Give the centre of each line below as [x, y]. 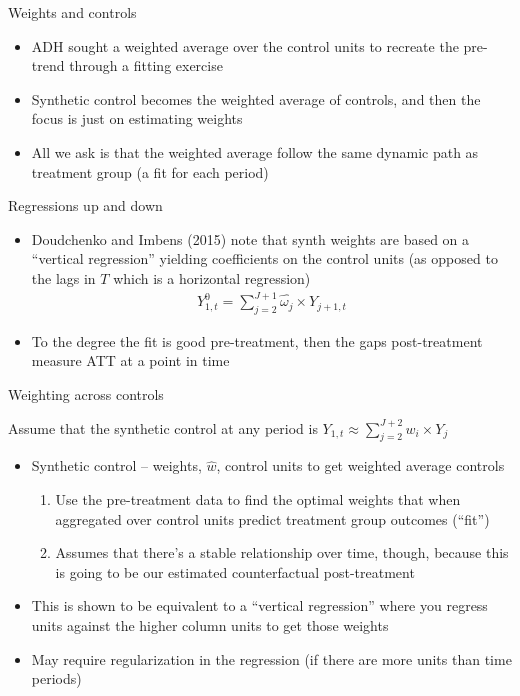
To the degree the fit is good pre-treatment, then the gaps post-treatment [257, 340]
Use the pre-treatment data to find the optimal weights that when [258, 499]
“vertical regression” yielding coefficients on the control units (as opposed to [264, 258]
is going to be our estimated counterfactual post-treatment [235, 571]
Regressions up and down [85, 205]
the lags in [63, 277]
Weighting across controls [86, 394]
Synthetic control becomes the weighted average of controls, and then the [256, 98]
